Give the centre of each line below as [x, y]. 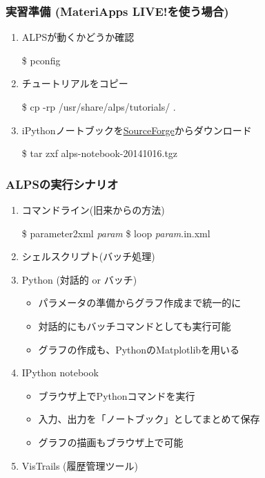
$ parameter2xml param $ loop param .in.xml [116, 233]
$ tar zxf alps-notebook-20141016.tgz [100, 153]
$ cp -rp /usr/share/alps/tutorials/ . [99, 107]
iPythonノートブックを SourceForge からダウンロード [137, 130]
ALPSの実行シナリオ [62, 184]
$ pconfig [41, 60]
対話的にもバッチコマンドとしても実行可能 [135, 325]
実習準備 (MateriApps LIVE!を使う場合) [117, 11]
